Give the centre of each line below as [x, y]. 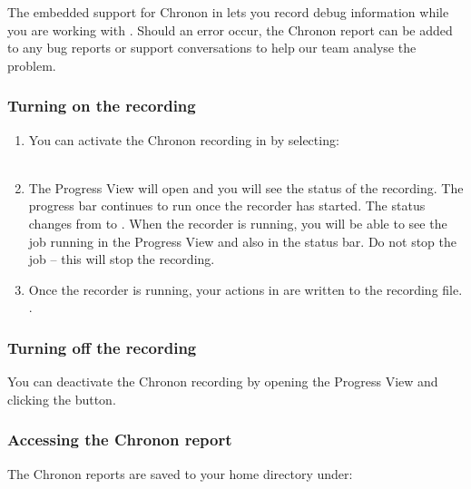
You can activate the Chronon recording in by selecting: [184, 139]
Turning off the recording [102, 347]
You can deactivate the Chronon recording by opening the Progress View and [223, 381]
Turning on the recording [102, 106]
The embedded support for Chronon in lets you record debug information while [228, 12]
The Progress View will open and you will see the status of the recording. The [246, 187]
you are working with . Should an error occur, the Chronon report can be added [230, 29]
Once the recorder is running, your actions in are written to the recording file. [245, 289]
